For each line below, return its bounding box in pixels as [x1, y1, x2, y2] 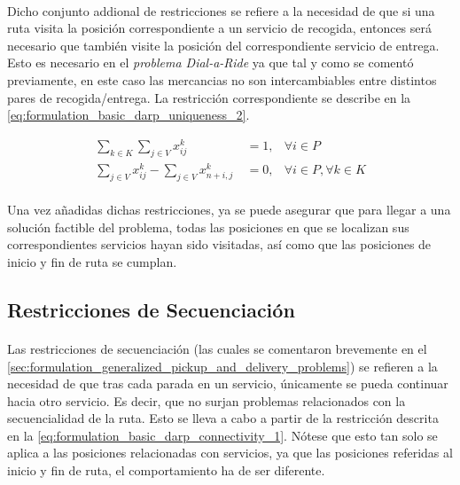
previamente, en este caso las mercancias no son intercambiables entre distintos [7, 70, 437, 89]
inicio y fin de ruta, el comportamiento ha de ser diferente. [7, 461, 325, 480]
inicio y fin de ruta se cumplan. [7, 252, 177, 270]
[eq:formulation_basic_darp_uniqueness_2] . [7, 106, 250, 124]
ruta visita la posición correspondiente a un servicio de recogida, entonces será [7, 19, 433, 37]
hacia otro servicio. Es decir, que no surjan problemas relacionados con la [7, 391, 406, 410]
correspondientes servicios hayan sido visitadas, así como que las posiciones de [7, 235, 432, 254]
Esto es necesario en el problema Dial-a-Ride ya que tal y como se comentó [7, 53, 414, 72]
